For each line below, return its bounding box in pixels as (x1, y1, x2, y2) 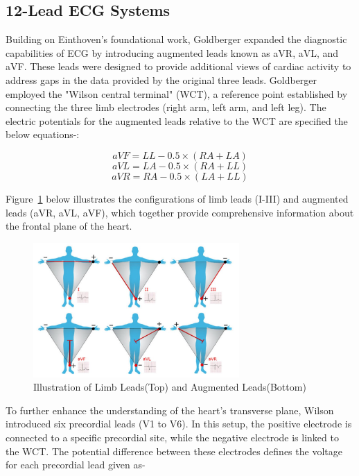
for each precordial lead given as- (6, 457, 146, 472)
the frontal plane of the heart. (6, 219, 132, 233)
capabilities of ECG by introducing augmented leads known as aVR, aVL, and (6, 45, 339, 60)
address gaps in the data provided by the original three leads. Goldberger (6, 72, 317, 87)
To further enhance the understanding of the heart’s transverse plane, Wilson (6, 402, 334, 417)
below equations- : (6, 127, 80, 142)
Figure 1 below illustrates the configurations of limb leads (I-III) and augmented (6, 191, 349, 205)
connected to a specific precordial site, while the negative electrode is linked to (6, 430, 339, 445)
